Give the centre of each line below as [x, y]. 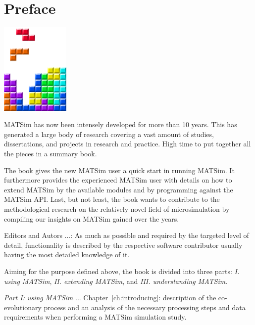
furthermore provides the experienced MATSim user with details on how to [118, 180]
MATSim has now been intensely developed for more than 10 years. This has [121, 124]
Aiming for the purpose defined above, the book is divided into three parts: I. [122, 271]
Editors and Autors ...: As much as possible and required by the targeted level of [127, 235]
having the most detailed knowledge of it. [67, 255]
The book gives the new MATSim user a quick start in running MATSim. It [119, 170]
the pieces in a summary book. [51, 154]
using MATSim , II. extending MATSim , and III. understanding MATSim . [116, 281]
